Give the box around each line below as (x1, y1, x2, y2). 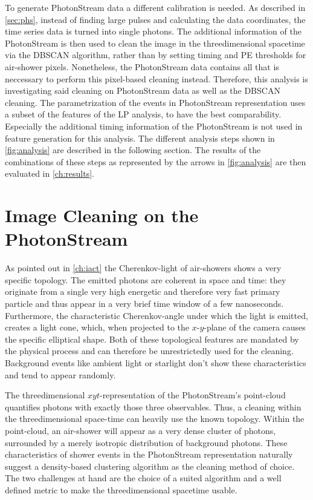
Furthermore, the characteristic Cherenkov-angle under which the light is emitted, (5, 309, 308, 321)
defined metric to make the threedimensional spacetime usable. (5, 483, 237, 496)
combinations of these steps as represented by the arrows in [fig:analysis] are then (5, 155, 306, 168)
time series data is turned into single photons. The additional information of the (5, 25, 302, 38)
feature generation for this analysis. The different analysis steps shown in (5, 131, 275, 144)
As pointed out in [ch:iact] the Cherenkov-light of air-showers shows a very (5, 262, 282, 274)
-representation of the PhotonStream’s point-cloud (99, 389, 286, 401)
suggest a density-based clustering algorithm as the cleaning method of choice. (5, 459, 295, 472)
